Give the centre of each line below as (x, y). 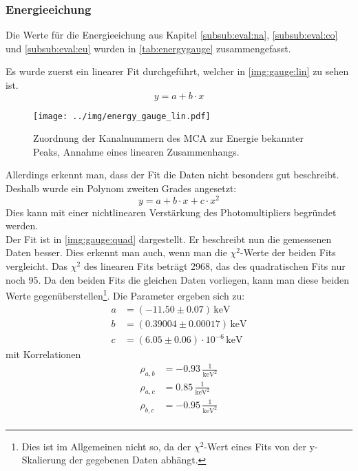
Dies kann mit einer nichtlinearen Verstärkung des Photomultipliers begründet (171, 212)
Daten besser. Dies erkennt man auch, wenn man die (116, 252)
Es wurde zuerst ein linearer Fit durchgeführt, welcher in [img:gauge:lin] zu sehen (177, 71)
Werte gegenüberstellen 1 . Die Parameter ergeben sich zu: (125, 294)
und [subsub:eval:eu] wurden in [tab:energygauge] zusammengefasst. (148, 48)
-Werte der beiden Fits (288, 252)
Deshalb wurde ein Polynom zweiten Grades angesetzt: (121, 188)
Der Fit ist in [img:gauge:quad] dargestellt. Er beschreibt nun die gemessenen (169, 239)
